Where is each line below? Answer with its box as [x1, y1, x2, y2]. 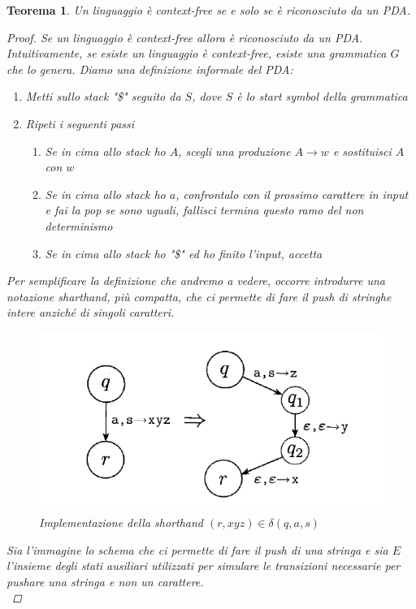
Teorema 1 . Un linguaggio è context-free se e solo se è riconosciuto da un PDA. [6, 2, 411, 18]
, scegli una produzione [178, 142, 291, 159]
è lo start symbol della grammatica [236, 88, 408, 105]
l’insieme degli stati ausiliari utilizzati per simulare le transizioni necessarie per [6, 557, 401, 574]
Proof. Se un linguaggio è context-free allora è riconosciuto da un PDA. [6, 28, 363, 45]
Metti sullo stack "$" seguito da [25, 88, 181, 105]
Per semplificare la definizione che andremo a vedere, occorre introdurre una [6, 272, 385, 289]
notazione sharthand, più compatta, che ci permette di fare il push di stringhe [6, 287, 392, 304]
